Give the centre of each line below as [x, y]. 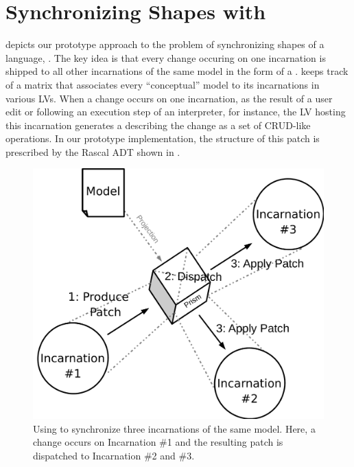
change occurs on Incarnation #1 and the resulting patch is [158, 442]
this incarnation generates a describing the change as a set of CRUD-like [158, 125]
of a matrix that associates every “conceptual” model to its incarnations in [163, 84]
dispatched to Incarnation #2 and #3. [114, 456]
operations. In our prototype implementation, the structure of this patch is [163, 138]
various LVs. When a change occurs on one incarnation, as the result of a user [169, 98]
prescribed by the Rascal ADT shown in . [93, 151]
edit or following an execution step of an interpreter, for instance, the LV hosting [176, 112]
